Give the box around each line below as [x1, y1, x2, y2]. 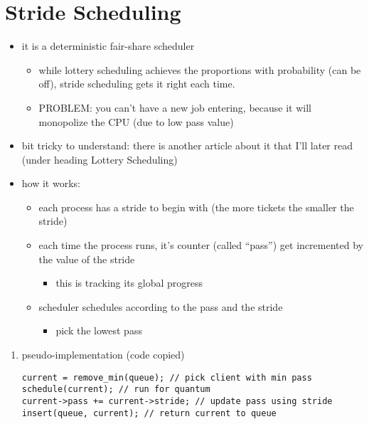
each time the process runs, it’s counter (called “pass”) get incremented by [38, 238, 363, 253]
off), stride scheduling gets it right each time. [38, 76, 235, 91]
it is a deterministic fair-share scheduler [21, 38, 195, 53]
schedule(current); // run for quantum [21, 384, 210, 395]
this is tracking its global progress [55, 275, 203, 290]
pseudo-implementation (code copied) [21, 347, 185, 362]
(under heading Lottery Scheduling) [21, 152, 178, 166]
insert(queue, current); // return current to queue [21, 408, 277, 418]
